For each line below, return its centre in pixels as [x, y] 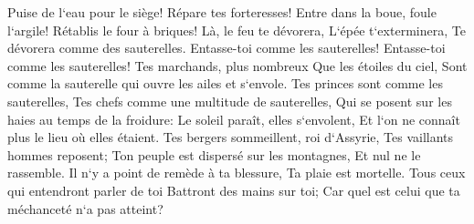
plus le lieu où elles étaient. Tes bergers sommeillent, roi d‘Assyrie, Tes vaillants [231, 137]
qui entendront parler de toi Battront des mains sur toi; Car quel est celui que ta [234, 190]
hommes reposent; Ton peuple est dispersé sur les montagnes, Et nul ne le [214, 154]
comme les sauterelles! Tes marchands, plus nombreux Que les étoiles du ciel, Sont [237, 65]
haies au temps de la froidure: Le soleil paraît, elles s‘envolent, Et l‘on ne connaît [234, 119]
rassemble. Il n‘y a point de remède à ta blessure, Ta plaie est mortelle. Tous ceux [237, 173]
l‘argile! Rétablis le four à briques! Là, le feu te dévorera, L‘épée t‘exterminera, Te [237, 30]
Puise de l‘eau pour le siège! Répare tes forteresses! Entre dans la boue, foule [222, 12]
